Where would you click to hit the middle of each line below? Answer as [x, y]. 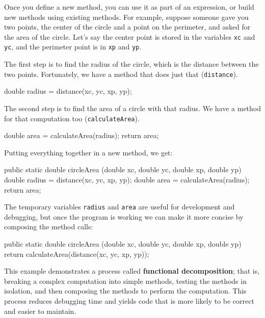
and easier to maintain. [40, 311]
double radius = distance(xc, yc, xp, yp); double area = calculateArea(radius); [127, 179]
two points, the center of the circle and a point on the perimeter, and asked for [127, 27]
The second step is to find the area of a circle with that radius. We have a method [132, 108]
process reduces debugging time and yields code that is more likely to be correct [129, 300]
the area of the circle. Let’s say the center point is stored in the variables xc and [130, 36]
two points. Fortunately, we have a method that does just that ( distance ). [121, 74]
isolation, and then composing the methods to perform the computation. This [125, 291]
